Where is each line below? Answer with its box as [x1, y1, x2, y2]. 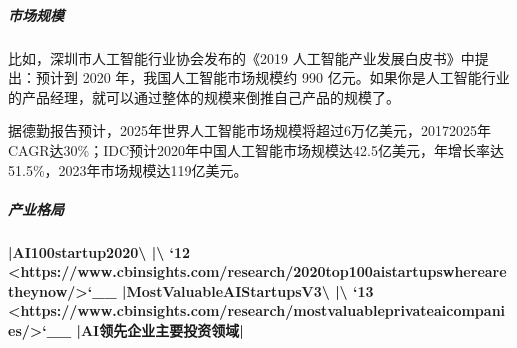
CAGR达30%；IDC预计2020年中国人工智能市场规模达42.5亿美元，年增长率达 [8, 139, 504, 160]
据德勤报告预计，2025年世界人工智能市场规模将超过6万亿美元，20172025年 [8, 120, 491, 141]
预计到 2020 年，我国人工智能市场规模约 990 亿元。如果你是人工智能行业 [35, 67, 510, 88]
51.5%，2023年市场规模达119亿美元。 [8, 159, 248, 180]
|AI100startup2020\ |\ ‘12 [8, 241, 191, 262]
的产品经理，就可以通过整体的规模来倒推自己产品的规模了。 [8, 86, 400, 107]
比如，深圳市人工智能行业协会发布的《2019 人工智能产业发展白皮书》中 [8, 47, 475, 68]
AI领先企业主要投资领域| [80, 320, 244, 341]
